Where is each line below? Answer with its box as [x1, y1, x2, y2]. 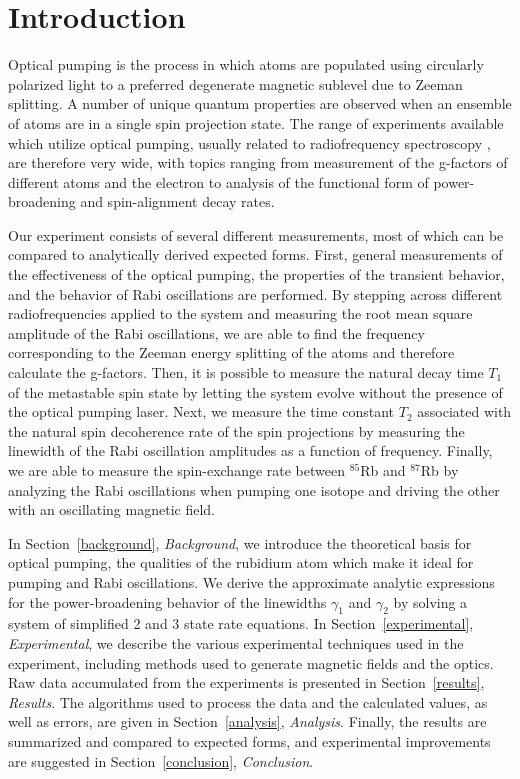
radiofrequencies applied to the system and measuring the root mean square [8, 303, 473, 324]
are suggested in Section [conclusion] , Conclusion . [8, 750, 314, 771]
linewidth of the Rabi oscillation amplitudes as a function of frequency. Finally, [8, 440, 493, 461]
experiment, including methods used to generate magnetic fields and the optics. [8, 652, 494, 673]
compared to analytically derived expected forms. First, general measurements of [8, 244, 503, 265]
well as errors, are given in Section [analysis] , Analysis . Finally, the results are [8, 711, 487, 732]
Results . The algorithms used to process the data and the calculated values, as [8, 691, 488, 712]
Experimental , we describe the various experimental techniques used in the [8, 632, 464, 653]
